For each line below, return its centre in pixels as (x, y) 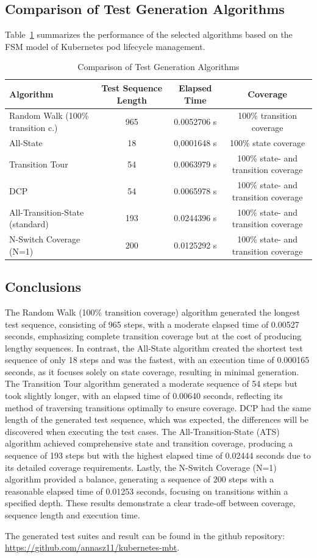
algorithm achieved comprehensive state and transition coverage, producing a (149, 443)
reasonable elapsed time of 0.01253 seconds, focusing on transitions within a (147, 491)
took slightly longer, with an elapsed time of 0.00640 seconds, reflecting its (144, 396)
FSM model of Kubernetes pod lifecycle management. (105, 46)
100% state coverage (267, 142)
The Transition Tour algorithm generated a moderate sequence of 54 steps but (151, 383)
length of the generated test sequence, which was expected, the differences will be (157, 419)
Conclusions (43, 287)
